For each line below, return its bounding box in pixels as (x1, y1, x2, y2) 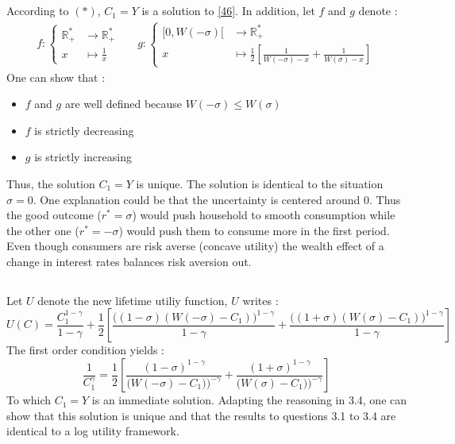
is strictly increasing (34, 149, 132, 165)
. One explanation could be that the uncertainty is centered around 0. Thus (33, 191, 401, 207)
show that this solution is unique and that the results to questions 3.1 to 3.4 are (6, 407, 396, 423)
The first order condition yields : (6, 342, 165, 358)
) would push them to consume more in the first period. (118, 222, 390, 238)
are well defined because (64, 95, 183, 112)
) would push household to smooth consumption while (132, 207, 395, 223)
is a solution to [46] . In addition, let (141, 2, 315, 19)
